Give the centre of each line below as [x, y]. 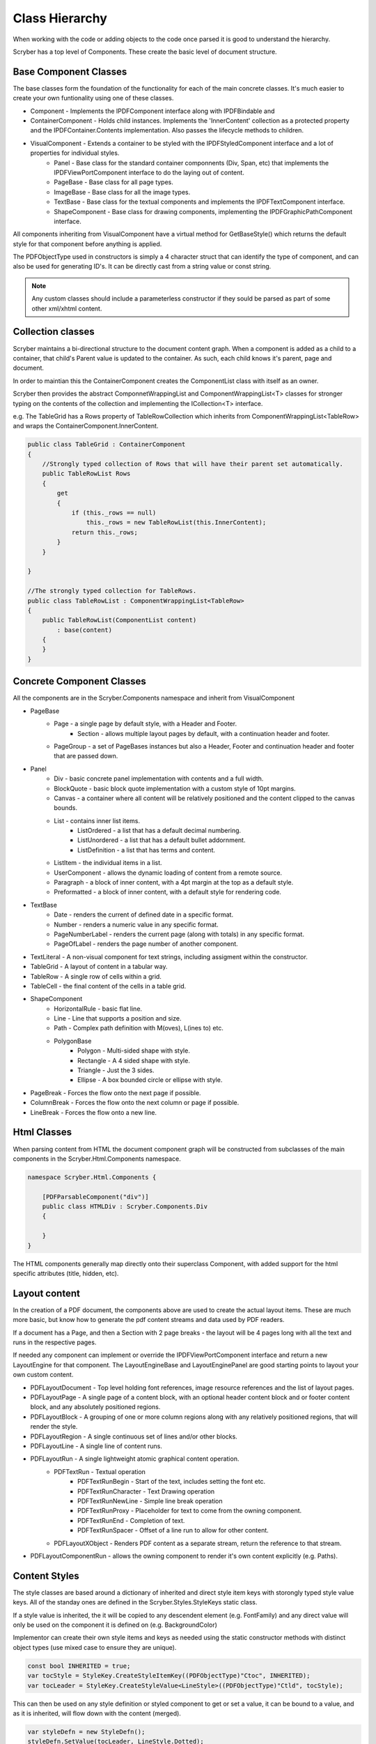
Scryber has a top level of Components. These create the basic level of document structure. [145, 52]
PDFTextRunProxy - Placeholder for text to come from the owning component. [190, 1511]
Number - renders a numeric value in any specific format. [136, 924]
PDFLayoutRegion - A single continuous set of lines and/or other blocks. [134, 1436]
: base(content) [85, 630]
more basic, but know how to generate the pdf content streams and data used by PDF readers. [149, 1320]
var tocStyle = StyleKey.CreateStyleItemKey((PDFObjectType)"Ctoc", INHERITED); [169, 1676]
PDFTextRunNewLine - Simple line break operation [150, 1501]
